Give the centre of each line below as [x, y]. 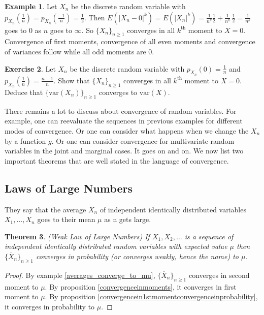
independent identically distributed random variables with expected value [116, 246]
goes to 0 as [23, 30]
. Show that [72, 80]
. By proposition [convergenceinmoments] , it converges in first [141, 286]
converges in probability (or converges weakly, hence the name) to [137, 256]
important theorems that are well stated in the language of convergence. [117, 160]
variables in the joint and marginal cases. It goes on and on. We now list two [124, 151]
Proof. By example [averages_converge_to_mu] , [80, 275]
